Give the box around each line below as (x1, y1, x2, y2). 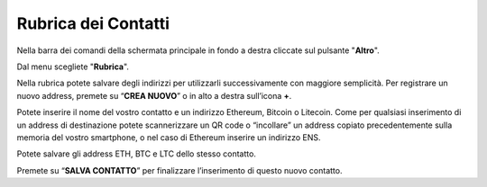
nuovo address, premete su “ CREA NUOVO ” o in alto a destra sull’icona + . (16, 90, 292, 101)
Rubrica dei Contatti (16, 13, 170, 33)
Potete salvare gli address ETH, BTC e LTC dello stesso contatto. (16, 148, 257, 159)
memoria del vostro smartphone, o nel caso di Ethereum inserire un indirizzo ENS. (16, 131, 321, 143)
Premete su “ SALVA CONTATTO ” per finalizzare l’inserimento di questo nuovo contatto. (16, 165, 343, 175)
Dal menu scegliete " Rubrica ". (16, 61, 130, 72)
